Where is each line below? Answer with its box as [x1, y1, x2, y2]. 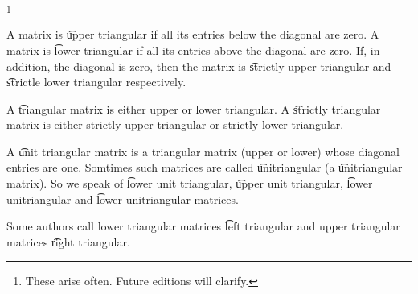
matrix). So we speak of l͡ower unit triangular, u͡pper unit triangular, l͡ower [6, 175, 373, 192]
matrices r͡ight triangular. [6, 233, 130, 250]
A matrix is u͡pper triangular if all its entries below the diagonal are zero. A [6, 26, 379, 43]
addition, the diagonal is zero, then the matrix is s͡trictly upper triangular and [6, 57, 391, 74]
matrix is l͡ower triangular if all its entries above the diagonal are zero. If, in [6, 41, 380, 58]
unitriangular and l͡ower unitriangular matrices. [6, 190, 239, 207]
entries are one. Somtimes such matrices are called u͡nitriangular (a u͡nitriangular [6, 159, 403, 176]
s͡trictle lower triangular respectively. [6, 73, 186, 90]
